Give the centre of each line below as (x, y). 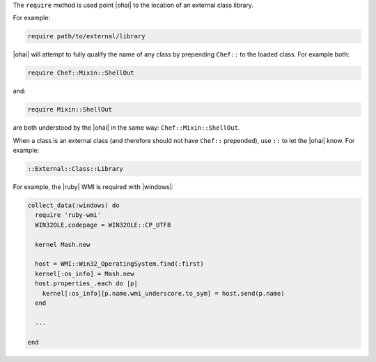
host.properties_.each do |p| (87, 284)
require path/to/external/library (86, 36)
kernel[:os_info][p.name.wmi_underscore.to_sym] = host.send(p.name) (163, 293)
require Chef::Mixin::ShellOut (81, 73)
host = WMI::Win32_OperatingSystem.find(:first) (120, 264)
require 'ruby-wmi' (68, 215)
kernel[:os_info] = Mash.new (85, 273)
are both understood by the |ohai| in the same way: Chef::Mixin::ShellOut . (126, 128)
